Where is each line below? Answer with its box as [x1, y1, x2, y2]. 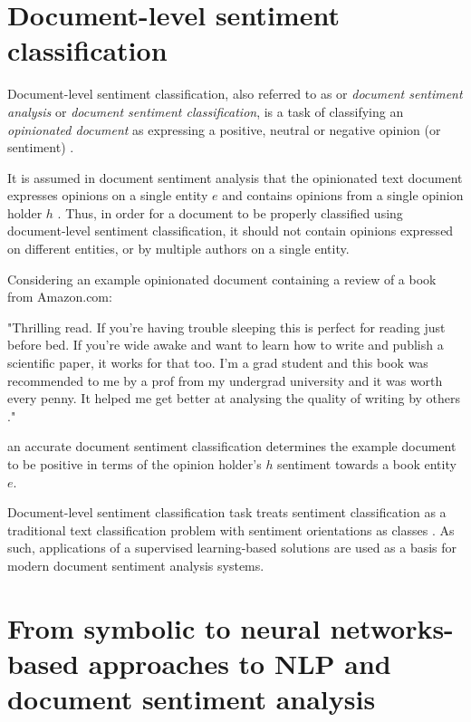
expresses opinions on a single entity [7, 186, 208, 205]
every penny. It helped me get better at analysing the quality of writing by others [7, 389, 461, 408]
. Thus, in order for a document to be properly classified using [57, 203, 403, 222]
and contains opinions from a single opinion [222, 186, 464, 205]
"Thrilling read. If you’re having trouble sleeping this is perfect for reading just [7, 317, 446, 336]
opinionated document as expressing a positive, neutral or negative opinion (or [7, 120, 441, 139]
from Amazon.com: [7, 287, 112, 306]
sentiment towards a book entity [277, 455, 457, 473]
